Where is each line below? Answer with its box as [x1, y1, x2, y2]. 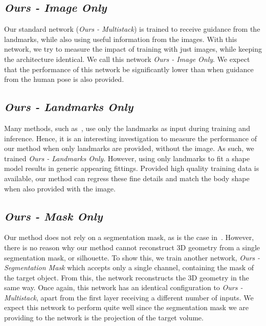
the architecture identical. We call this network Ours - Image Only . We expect [4, 53, 250, 64]
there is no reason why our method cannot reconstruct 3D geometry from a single [4, 242, 260, 252]
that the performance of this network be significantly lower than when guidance [4, 63, 254, 74]
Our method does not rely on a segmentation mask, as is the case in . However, [4, 232, 254, 243]
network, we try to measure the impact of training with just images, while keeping [4, 44, 262, 54]
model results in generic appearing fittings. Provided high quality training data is [4, 163, 259, 173]
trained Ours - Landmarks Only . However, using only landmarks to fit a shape [4, 153, 250, 163]
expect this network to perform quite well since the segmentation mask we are [4, 302, 249, 313]
